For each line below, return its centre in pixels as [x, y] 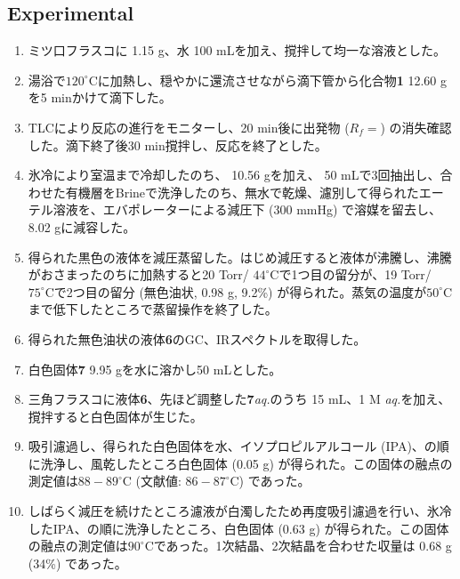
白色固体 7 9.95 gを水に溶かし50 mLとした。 [155, 369]
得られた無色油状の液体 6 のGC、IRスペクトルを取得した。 [197, 338]
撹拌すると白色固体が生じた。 [115, 416]
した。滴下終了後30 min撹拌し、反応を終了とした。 [178, 145]
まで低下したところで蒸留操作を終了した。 [153, 309]
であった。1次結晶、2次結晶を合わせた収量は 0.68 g [303, 546]
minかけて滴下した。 [111, 97]
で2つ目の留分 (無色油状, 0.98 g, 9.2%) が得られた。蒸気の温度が [240, 291]
